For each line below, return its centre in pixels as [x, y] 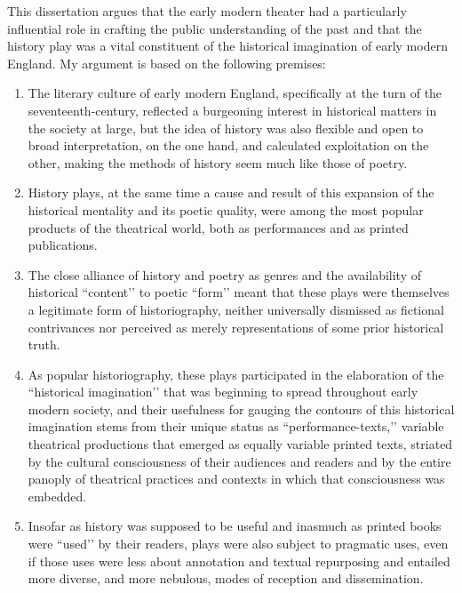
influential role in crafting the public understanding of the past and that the [215, 28]
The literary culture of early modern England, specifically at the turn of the [235, 93]
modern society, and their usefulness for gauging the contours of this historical [241, 409]
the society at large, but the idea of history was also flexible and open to [226, 128]
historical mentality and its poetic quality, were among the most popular [226, 209]
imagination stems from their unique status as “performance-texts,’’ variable [236, 426]
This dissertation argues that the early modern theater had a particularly [207, 11]
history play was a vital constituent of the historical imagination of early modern [227, 46]
